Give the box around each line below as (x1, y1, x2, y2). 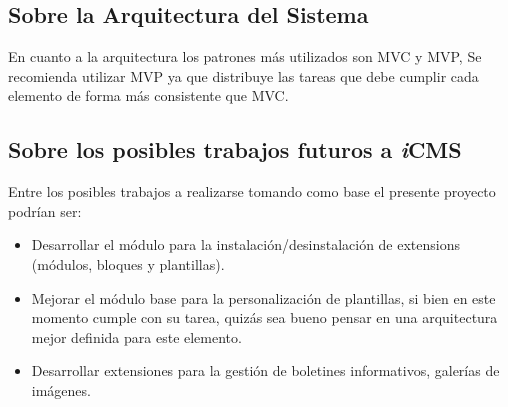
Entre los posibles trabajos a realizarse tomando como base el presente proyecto (8, 181, 496, 202)
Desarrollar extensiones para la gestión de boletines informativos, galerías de (31, 360, 500, 381)
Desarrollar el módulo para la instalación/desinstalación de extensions (31, 234, 461, 255)
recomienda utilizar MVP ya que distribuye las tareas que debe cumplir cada (8, 65, 479, 86)
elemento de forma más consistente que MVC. (8, 85, 289, 106)
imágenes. (31, 379, 91, 400)
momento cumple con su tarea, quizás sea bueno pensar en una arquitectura (31, 307, 498, 328)
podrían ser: (8, 200, 82, 221)
